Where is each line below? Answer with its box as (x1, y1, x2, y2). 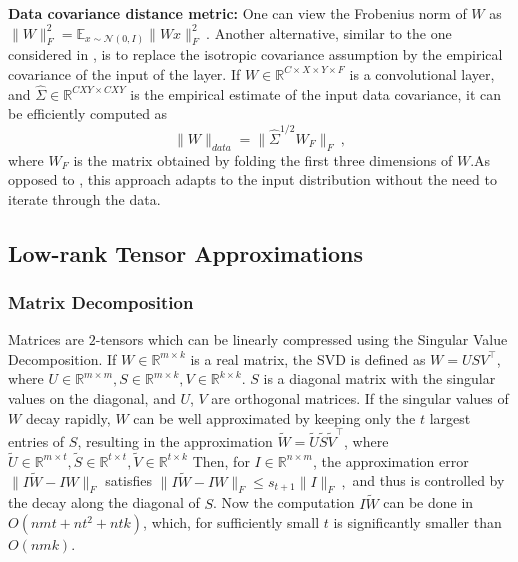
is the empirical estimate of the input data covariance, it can (130, 83, 502, 104)
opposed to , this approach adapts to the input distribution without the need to (8, 169, 497, 190)
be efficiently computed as (8, 103, 168, 124)
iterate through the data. (8, 188, 161, 209)
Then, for (192, 450, 250, 471)
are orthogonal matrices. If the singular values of (211, 388, 509, 409)
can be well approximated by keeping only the (133, 407, 416, 428)
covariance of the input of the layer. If (8, 63, 241, 84)
